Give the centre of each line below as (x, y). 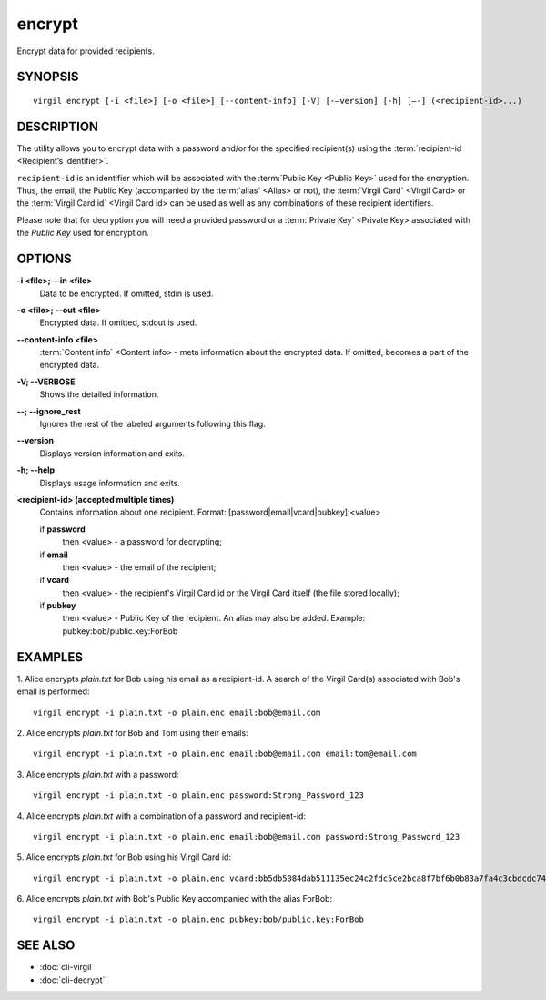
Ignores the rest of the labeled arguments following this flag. (152, 424)
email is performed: (53, 691)
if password (62, 529)
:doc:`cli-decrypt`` (74, 980)
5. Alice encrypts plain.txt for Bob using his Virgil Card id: (124, 857)
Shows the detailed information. (99, 394)
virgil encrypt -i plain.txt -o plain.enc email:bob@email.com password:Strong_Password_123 (247, 837)
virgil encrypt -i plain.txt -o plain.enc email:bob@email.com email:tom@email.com (225, 754)
